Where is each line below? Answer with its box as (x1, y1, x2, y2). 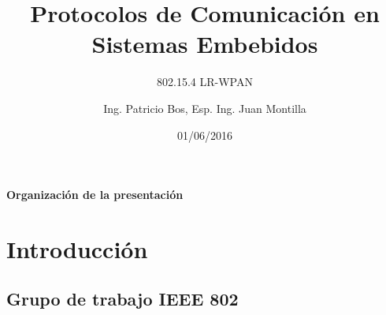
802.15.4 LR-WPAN (157, 73, 253, 90)
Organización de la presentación (6, 186, 184, 203)
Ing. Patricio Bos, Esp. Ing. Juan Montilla (103, 99, 306, 116)
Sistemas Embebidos (91, 28, 318, 60)
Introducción (6, 232, 148, 264)
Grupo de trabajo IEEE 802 (6, 287, 239, 311)
